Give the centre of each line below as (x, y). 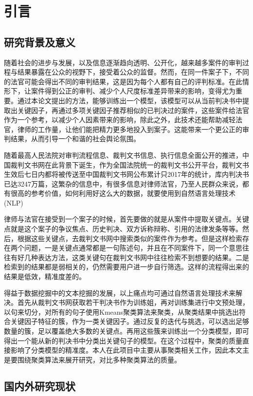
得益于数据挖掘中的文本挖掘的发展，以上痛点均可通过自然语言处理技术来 (120, 292)
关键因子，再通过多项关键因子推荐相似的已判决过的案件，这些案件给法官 (133, 110)
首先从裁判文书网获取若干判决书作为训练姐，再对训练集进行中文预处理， (133, 302)
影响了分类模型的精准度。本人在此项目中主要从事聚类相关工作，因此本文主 (130, 350)
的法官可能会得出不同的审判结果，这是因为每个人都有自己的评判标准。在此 (123, 81)
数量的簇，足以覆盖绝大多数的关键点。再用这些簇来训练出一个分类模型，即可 (126, 331)
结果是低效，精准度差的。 (45, 276)
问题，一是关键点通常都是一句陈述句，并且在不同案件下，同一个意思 (133, 248)
